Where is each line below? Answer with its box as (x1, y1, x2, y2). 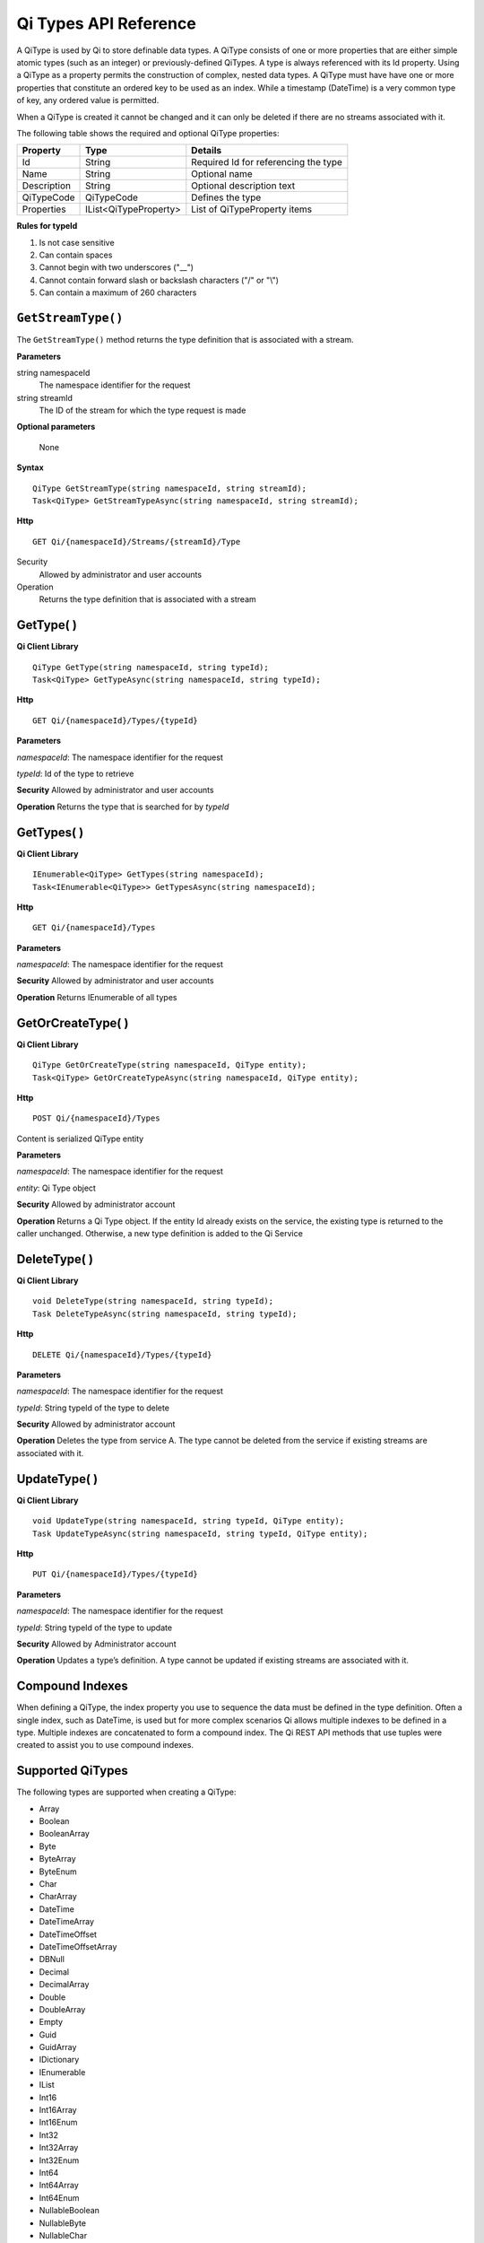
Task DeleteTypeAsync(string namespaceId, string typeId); (32, 1308, 298, 1319)
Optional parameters (16, 422, 96, 432)
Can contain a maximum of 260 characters (39, 287, 197, 298)
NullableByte (39, 2217, 87, 2229)
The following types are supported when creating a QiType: (16, 1786, 237, 1798)
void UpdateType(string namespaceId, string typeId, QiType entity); (32, 1516, 345, 1526)
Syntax (16, 462, 44, 473)
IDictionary (39, 2055, 80, 2065)
